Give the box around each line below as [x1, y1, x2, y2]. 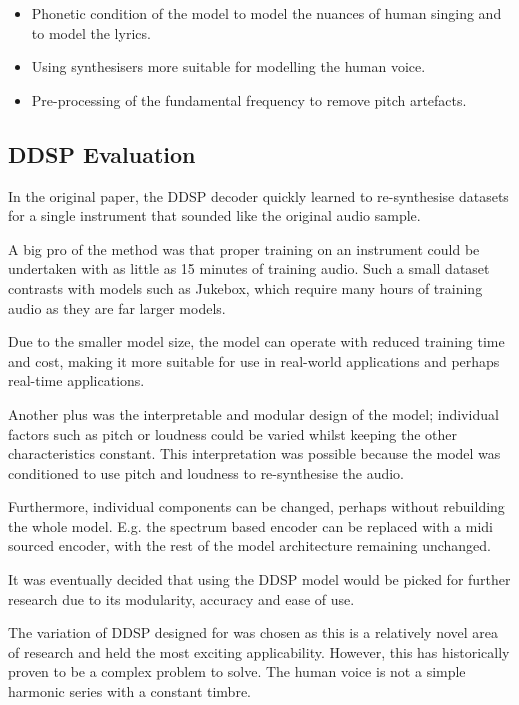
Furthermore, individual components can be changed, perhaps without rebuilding [8, 496, 505, 517]
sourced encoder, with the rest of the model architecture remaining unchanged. [8, 535, 491, 556]
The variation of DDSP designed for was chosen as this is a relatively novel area [8, 622, 498, 643]
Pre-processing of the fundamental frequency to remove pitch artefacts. [31, 89, 467, 110]
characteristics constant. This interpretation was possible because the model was [8, 443, 501, 464]
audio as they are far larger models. [8, 297, 226, 318]
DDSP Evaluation [8, 138, 196, 169]
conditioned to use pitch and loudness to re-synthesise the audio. [8, 462, 405, 483]
